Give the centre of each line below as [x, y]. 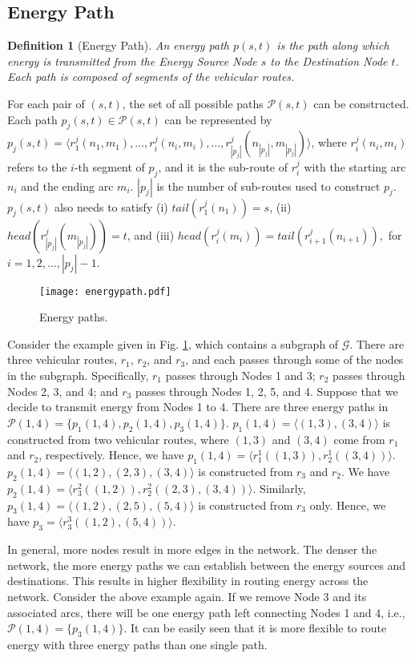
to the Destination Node [329, 61]
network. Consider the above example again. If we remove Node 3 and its [187, 596]
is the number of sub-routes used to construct [268, 186]
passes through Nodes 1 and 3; [240, 375]
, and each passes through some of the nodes [294, 359]
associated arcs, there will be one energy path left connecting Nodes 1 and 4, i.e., [206, 612]
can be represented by [218, 119]
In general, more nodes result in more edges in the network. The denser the [192, 549]
